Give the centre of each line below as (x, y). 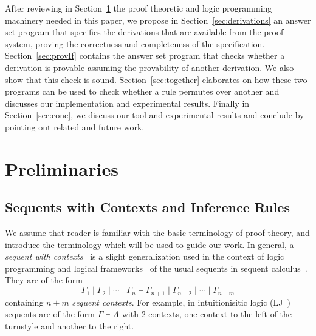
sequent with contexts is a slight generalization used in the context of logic (145, 256)
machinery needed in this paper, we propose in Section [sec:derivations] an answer (158, 20)
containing (24, 302)
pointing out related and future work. (75, 126)
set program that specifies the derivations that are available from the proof (144, 32)
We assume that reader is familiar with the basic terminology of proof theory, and (157, 233)
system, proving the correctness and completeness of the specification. (135, 43)
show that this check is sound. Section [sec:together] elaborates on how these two (156, 79)
